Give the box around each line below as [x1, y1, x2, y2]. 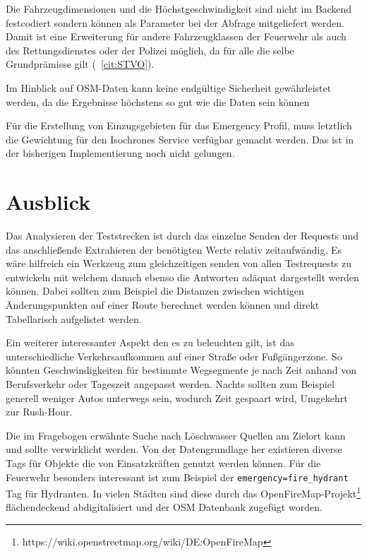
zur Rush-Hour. [6, 404, 73, 419]
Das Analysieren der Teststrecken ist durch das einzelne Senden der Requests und [6, 228, 359, 243]
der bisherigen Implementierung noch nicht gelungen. [6, 146, 235, 160]
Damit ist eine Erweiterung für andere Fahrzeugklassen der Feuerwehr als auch [6, 29, 347, 44]
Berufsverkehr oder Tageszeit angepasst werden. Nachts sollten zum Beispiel [6, 377, 335, 391]
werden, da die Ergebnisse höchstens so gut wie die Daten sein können [6, 94, 310, 109]
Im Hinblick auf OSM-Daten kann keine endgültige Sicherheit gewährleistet [6, 80, 332, 95]
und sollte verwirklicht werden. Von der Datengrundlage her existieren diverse [6, 442, 342, 456]
